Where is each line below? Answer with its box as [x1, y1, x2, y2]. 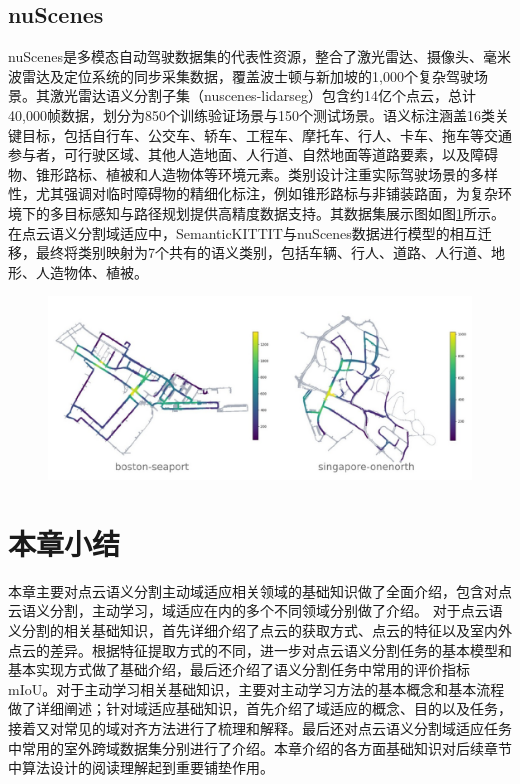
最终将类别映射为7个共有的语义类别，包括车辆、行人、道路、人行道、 [35, 242, 491, 263]
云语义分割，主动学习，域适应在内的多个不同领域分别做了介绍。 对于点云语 [8, 600, 503, 621]
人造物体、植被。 [35, 261, 148, 282]
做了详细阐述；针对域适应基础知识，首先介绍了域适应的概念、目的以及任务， [8, 698, 512, 719]
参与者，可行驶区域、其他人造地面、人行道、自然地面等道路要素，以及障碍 [8, 144, 498, 165]
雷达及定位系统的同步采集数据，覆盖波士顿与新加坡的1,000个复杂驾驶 [21, 65, 474, 86]
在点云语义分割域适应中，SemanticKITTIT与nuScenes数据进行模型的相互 [8, 222, 478, 243]
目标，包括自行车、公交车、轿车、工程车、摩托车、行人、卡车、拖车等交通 [21, 124, 512, 145]
